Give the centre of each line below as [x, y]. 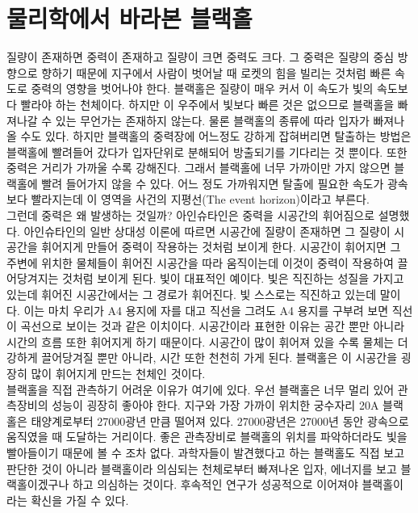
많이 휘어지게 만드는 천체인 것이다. [118, 373]
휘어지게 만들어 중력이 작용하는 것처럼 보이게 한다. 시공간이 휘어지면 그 [221, 247]
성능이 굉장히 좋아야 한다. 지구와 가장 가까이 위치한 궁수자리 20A [215, 405]
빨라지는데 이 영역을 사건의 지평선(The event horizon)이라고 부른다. [200, 199]
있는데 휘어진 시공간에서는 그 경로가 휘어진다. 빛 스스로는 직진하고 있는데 [192, 294]
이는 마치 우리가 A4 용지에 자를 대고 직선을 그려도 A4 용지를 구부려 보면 [206, 310]
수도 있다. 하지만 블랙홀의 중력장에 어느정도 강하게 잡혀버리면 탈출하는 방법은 [216, 136]
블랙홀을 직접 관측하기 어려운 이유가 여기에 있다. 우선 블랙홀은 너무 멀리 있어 [201, 389]
